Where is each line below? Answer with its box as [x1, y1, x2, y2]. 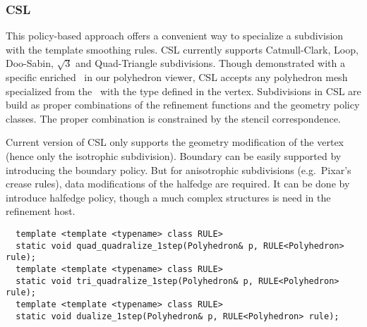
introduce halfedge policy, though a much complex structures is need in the [6, 190, 331, 204]
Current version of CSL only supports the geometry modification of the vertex [6, 135, 344, 149]
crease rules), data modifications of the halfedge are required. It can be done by [6, 176, 350, 191]
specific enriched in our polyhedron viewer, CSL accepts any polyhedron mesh [6, 70, 348, 84]
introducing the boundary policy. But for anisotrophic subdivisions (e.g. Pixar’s [6, 162, 351, 177]
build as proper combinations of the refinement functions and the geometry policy [6, 97, 360, 112]
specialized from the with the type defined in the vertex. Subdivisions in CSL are [6, 83, 361, 98]
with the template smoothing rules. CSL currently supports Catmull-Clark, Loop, [6, 42, 359, 56]
